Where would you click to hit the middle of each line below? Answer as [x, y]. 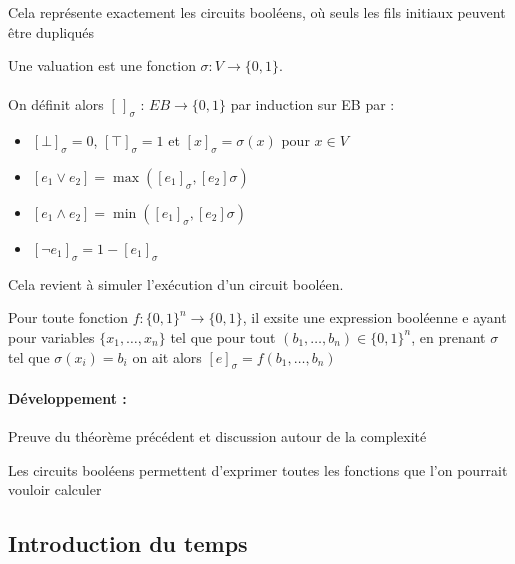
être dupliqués [51, 31]
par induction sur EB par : [312, 104]
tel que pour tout [223, 336]
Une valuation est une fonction [102, 65]
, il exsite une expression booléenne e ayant [374, 317]
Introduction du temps [128, 543]
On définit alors [56, 104]
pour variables [51, 336]
